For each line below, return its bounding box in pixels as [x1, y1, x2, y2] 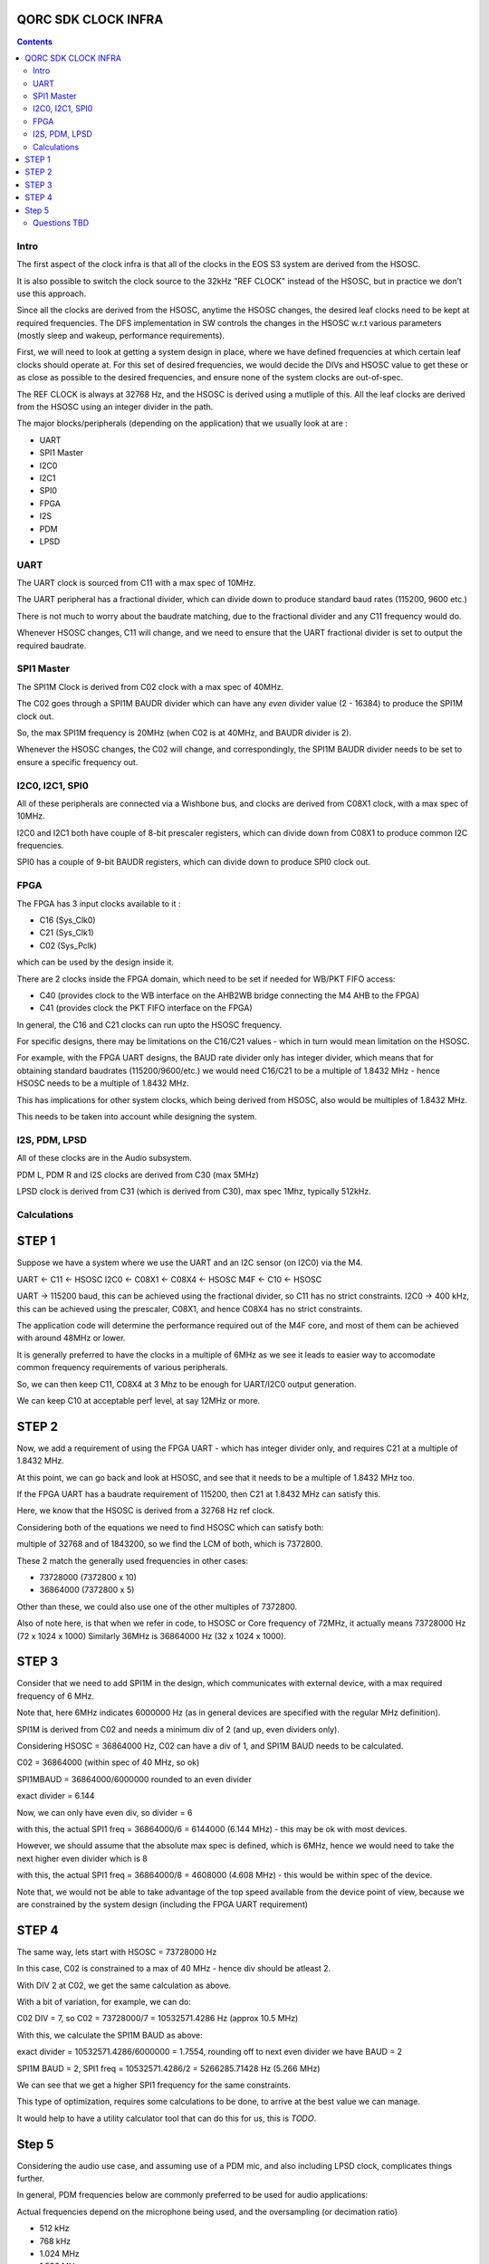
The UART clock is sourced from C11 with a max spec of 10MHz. [16, 578, 256, 589]
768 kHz [39, 2235, 72, 2246]
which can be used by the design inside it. [16, 956, 175, 968]
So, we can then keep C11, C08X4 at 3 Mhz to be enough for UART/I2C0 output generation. [16, 1378, 357, 1389]
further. [16, 2173, 45, 2184]
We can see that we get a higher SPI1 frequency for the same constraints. [16, 2079, 292, 2090]
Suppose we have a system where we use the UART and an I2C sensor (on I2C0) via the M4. [16, 1257, 363, 1268]
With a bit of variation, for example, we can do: [16, 1997, 192, 2007]
